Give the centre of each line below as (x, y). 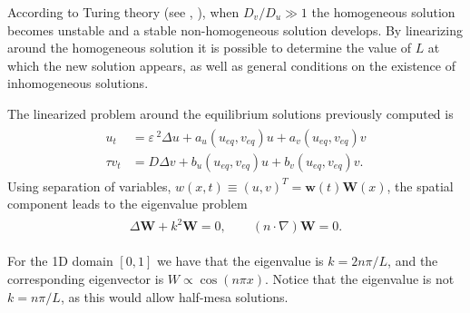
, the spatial (420, 186)
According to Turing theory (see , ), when (123, 12)
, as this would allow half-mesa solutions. (174, 296)
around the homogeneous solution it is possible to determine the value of (209, 48)
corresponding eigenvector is (86, 279)
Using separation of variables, (89, 186)
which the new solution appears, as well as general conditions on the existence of (232, 65)
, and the (413, 261)
